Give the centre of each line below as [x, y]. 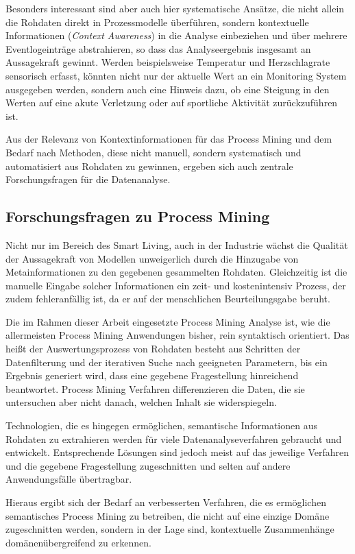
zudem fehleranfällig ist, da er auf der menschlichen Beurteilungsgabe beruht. [168, 299]
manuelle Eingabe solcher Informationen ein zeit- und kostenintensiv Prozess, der [176, 285]
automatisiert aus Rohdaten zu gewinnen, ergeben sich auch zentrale [149, 166]
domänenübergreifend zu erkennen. [78, 542]
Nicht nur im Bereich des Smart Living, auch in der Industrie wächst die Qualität [177, 244]
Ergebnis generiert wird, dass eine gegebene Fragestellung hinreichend [152, 375]
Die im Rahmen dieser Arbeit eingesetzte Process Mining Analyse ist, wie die [168, 321]
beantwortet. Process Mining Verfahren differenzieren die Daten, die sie [155, 388]
